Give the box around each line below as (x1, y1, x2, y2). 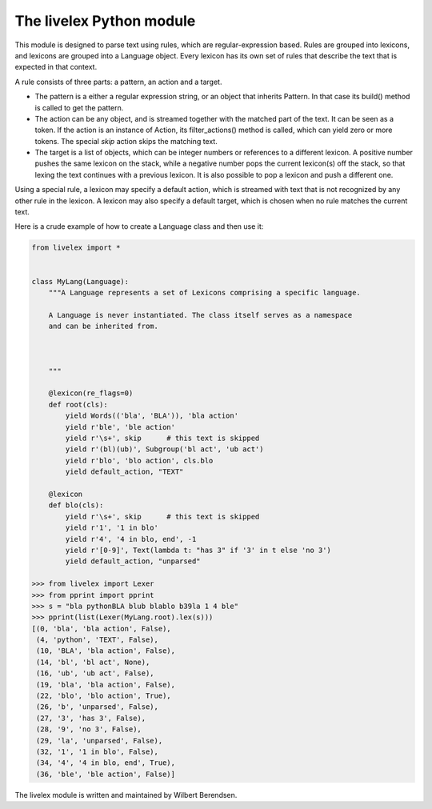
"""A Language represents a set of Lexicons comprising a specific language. (48, 288, 362, 297)
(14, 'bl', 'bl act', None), (36, 657, 150, 667)
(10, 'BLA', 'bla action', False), (36, 647, 176, 655)
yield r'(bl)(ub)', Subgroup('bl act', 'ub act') (65, 445, 264, 454)
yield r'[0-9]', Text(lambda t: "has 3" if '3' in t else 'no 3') (65, 545, 332, 555)
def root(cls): (48, 400, 108, 409)
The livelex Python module (14, 12, 196, 30)
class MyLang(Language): (31, 277, 130, 286)
